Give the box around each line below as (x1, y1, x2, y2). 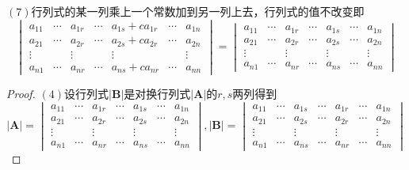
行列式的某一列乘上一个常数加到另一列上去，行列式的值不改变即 (31, 3, 365, 19)
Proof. (6, 85, 36, 102)
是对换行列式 (124, 85, 191, 102)
